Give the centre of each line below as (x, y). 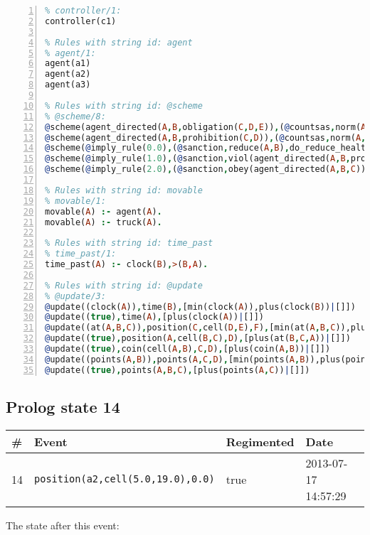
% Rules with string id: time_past (129, 243)
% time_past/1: (81, 254)
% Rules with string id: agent (119, 42)
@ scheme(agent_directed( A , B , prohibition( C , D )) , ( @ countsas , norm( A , (206, 137)
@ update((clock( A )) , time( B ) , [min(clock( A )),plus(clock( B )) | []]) (200, 307)
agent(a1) (68, 64)
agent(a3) (68, 85)
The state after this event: (63, 525)
